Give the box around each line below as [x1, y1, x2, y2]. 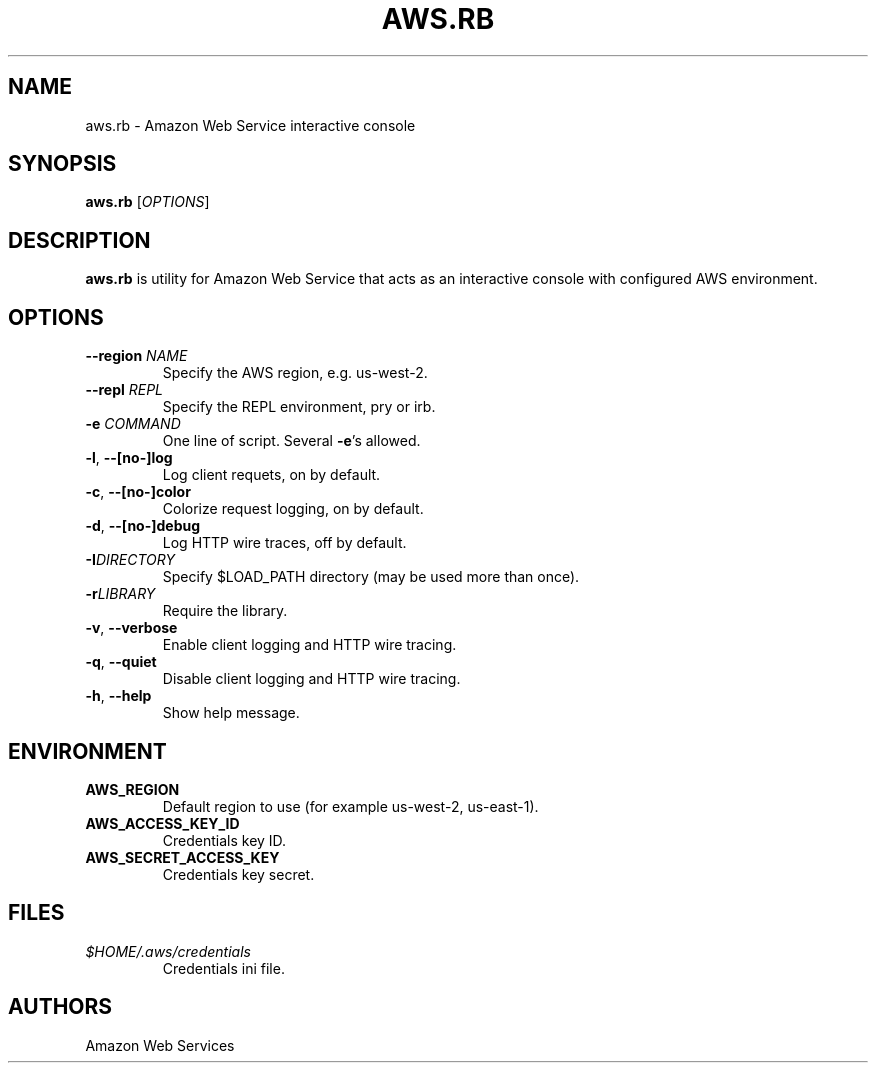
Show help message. [162, 704, 300, 722]
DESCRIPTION [8, 227, 151, 253]
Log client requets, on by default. [162, 466, 381, 484]
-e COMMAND [85, 415, 181, 433]
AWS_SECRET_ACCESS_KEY [85, 848, 280, 866]
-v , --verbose [85, 619, 178, 637]
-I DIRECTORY [85, 551, 175, 569]
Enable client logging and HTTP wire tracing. [162, 636, 457, 654]
